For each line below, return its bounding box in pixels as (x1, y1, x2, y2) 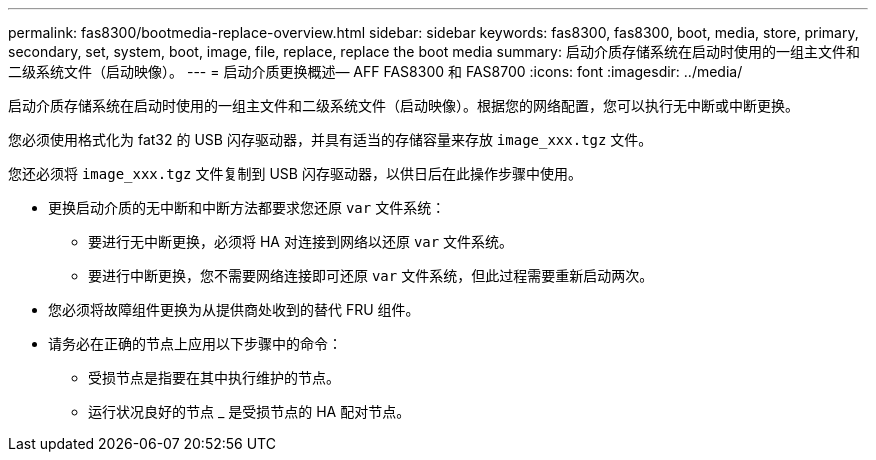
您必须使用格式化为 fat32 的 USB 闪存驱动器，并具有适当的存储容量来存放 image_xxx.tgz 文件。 (8, 131, 653, 148)
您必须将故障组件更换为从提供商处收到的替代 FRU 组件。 (48, 301, 420, 318)
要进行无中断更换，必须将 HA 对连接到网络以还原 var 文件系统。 (88, 233, 514, 250)
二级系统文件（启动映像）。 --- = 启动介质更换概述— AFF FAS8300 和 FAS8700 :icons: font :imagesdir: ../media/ (8, 63, 743, 80)
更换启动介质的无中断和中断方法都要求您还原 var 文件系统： (48, 199, 446, 216)
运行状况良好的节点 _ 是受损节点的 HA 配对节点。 (88, 403, 411, 420)
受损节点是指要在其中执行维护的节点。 (88, 369, 340, 386)
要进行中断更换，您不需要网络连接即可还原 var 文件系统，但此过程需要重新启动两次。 (88, 267, 654, 284)
